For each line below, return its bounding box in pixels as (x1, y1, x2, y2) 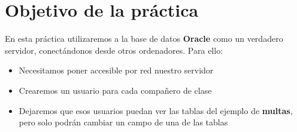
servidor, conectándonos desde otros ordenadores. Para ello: (5, 44, 223, 56)
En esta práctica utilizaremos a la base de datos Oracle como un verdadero (5, 32, 283, 45)
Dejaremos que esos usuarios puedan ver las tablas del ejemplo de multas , (19, 104, 293, 116)
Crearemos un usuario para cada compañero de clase (19, 84, 212, 96)
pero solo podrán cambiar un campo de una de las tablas (19, 116, 228, 128)
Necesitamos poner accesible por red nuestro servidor (19, 64, 214, 76)
